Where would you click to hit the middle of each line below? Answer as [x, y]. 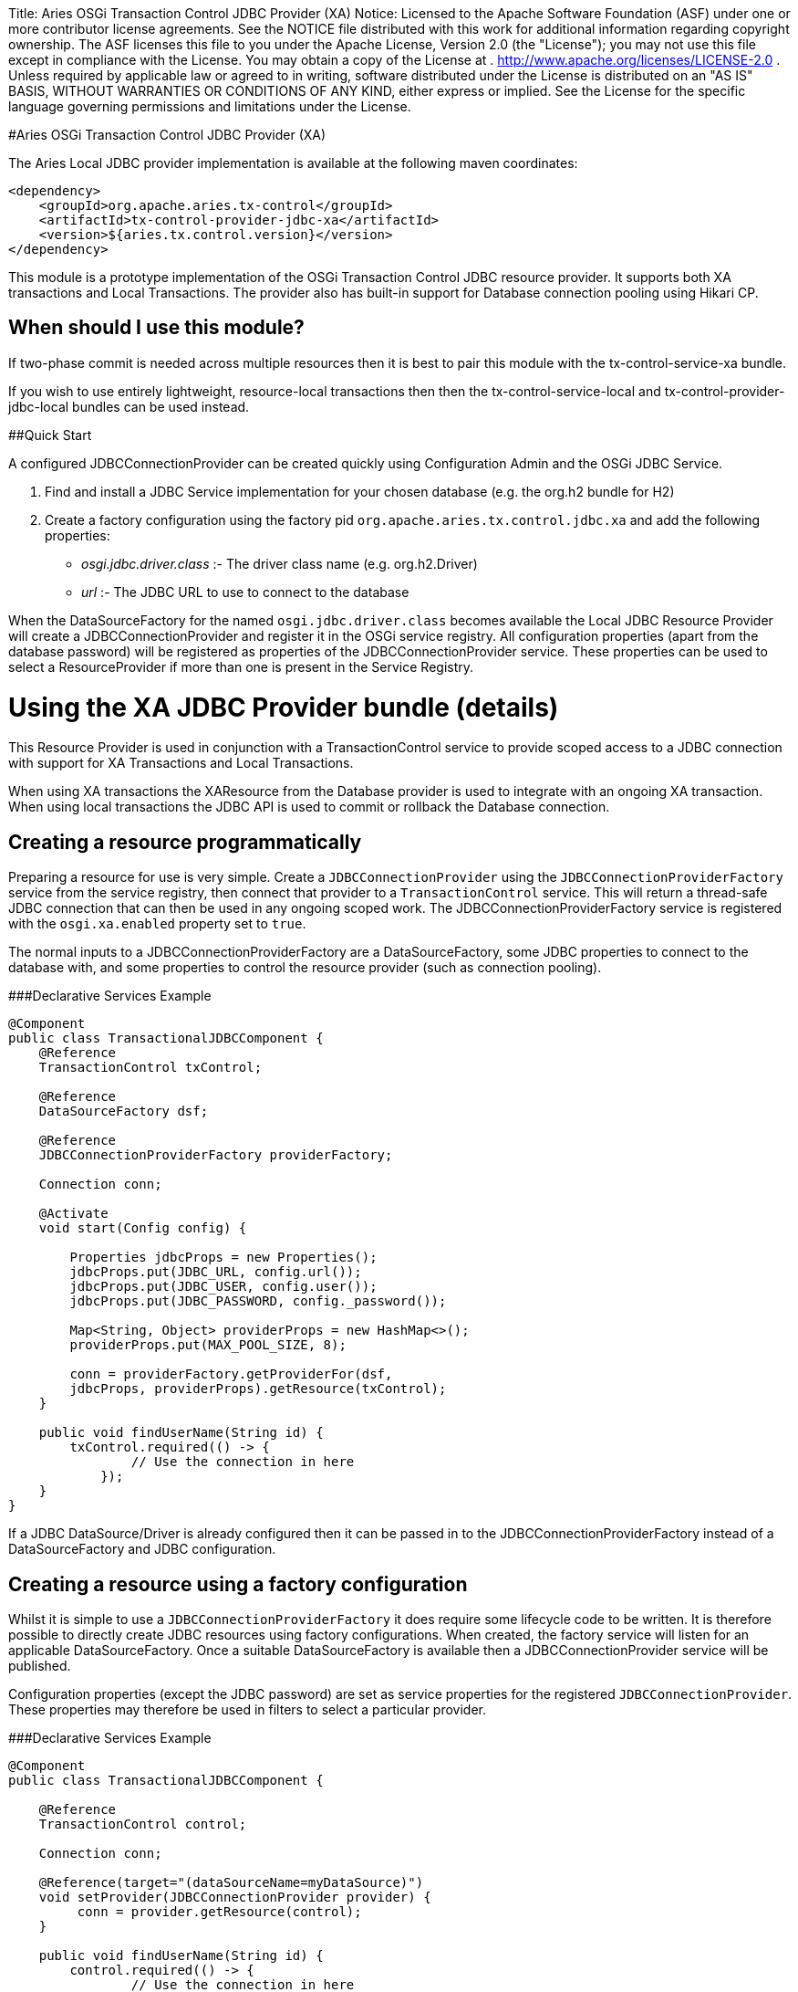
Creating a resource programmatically [185, 842]
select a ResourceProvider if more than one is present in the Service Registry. [241, 666]
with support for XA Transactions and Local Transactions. [181, 763]
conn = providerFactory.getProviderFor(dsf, [231, 1374]
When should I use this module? [156, 328]
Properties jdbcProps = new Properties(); [223, 1258]
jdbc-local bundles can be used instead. [129, 406]
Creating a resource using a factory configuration [238, 1584]
